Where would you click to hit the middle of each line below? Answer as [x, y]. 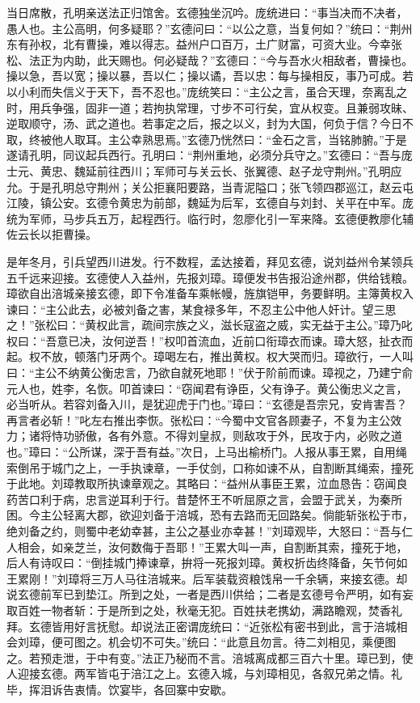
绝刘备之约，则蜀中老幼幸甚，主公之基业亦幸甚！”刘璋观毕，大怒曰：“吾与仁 [210, 531]
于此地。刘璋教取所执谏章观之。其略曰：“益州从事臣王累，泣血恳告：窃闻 [202, 483]
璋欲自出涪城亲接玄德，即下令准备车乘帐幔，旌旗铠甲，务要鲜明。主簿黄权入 [210, 293]
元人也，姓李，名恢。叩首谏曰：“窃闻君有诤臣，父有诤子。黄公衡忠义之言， [207, 388]
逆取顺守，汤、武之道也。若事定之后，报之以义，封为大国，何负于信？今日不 [210, 123]
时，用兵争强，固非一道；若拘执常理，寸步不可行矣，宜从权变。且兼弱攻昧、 [210, 107]
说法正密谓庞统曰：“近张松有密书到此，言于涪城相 [275, 626]
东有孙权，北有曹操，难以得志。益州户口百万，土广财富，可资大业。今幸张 [204, 44]
